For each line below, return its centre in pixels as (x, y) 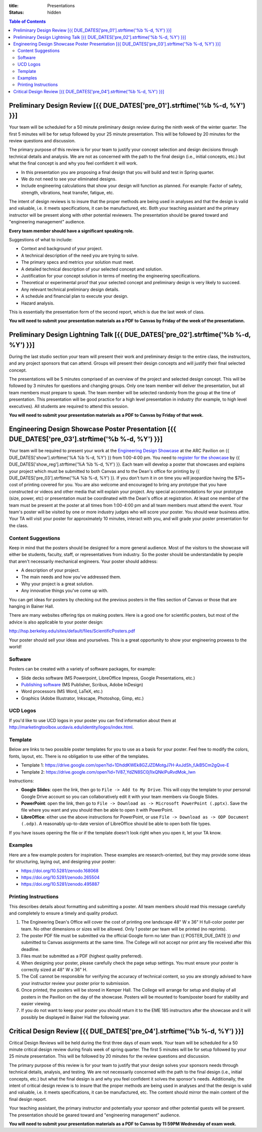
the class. (19, 525)
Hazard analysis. (38, 303)
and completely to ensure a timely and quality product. (64, 913)
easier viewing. (36, 1003)
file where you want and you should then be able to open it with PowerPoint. (97, 810)
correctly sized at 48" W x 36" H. (54, 970)
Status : (16, 13)
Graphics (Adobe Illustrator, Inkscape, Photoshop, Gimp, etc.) (82, 698)
